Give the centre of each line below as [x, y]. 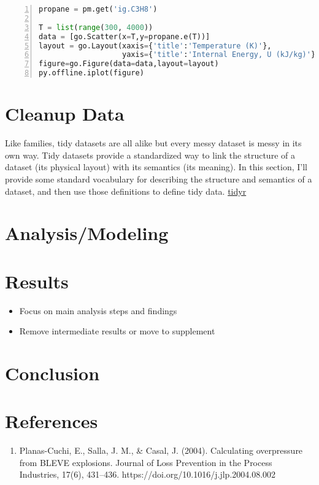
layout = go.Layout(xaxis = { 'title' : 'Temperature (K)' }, [155, 46]
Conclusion [52, 373]
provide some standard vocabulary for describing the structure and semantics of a [159, 179]
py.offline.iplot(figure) [91, 73]
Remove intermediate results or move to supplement [117, 331]
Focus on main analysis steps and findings [98, 310]
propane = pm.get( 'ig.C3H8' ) [98, 9]
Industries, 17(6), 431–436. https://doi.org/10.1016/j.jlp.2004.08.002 [148, 474]
